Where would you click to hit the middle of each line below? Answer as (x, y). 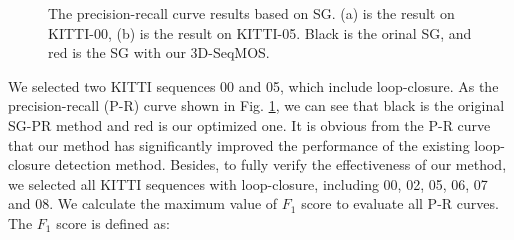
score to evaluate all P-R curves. (400, 203)
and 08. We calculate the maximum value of (143, 203)
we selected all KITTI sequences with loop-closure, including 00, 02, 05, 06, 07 (248, 183)
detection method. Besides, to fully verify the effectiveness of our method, (280, 164)
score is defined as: (113, 222)
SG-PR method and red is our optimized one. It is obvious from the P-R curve (249, 124)
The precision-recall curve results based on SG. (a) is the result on (251, 13)
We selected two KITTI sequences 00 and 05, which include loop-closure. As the (253, 85)
